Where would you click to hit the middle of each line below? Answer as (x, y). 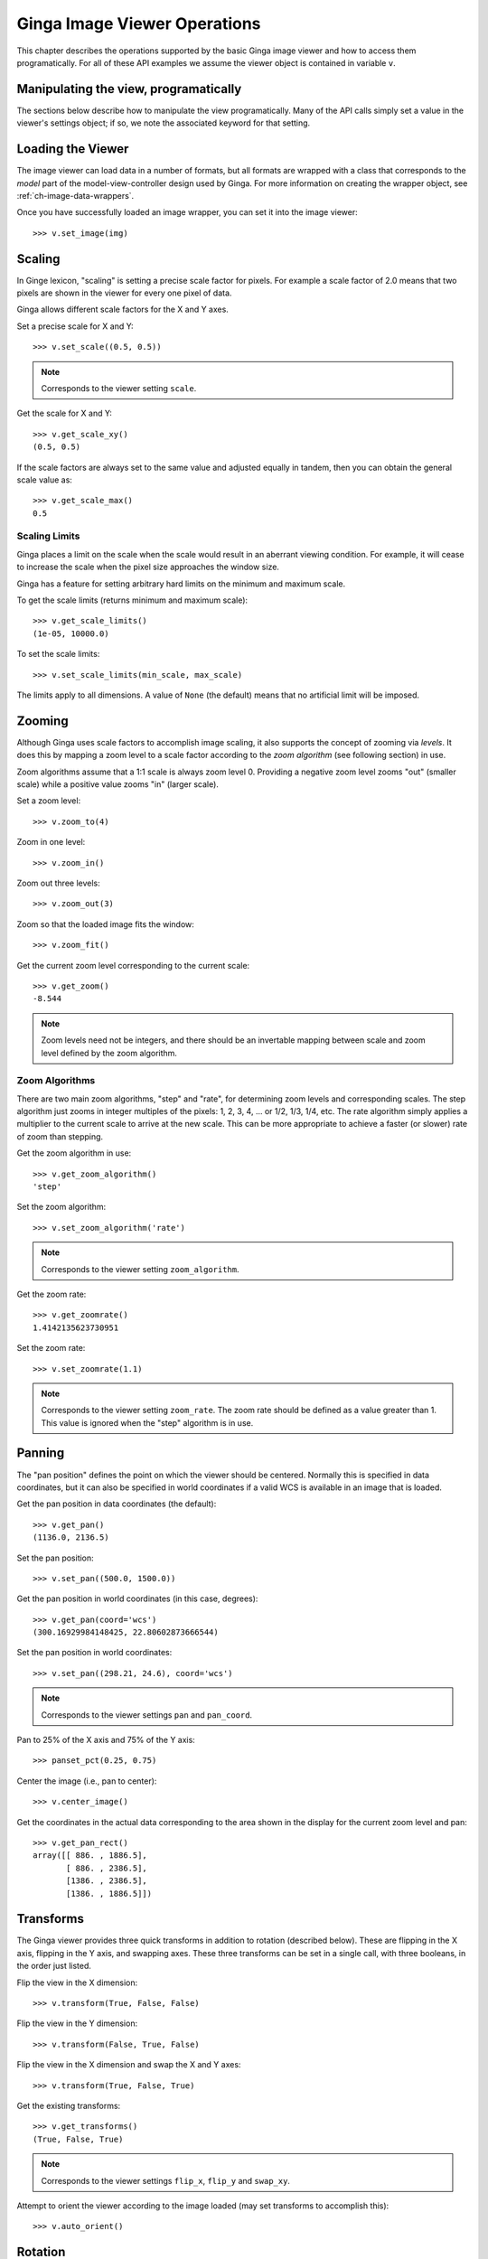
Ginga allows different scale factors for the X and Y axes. (123, 309)
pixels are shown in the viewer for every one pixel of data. (124, 293)
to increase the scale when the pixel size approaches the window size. (148, 567)
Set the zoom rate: (51, 1348)
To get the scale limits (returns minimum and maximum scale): (132, 600)
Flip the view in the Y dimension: (77, 2023)
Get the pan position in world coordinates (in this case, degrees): (137, 1598)
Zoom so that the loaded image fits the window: (105, 924)
